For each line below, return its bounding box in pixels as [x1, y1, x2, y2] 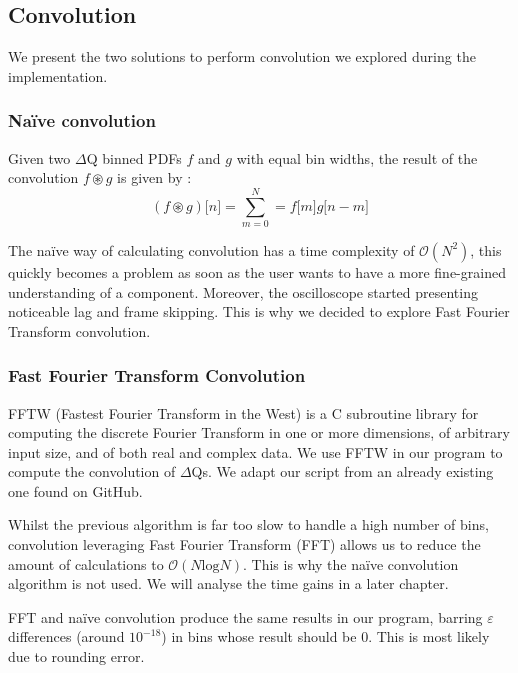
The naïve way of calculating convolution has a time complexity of [8, 239, 415, 260]
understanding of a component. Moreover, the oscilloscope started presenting [8, 281, 478, 302]
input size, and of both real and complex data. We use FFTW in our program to [8, 441, 503, 462]
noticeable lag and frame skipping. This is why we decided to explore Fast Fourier [8, 301, 510, 322]
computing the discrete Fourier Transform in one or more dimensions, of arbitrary [8, 422, 510, 443]
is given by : [117, 167, 192, 188]
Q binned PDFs [86, 147, 182, 168]
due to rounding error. [8, 646, 145, 667]
